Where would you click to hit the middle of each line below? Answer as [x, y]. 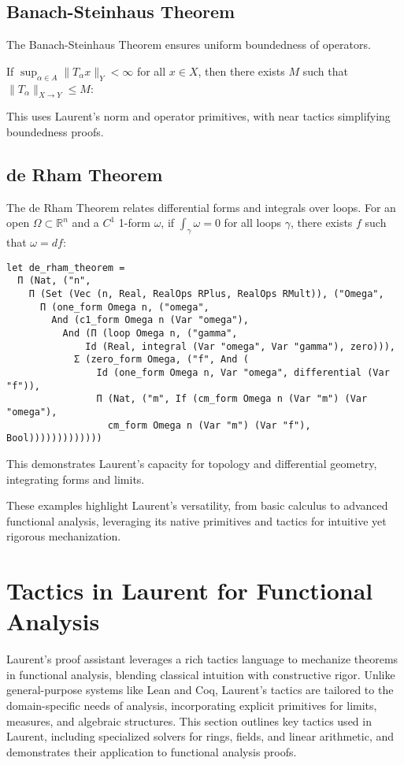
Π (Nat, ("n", [54, 281]
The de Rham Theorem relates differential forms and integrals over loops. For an [201, 207]
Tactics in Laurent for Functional [190, 590]
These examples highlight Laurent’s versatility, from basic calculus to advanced [197, 505]
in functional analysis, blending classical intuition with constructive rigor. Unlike [201, 674]
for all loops [253, 223]
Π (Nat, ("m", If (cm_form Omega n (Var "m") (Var [232, 399]
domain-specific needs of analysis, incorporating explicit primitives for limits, [192, 706]
